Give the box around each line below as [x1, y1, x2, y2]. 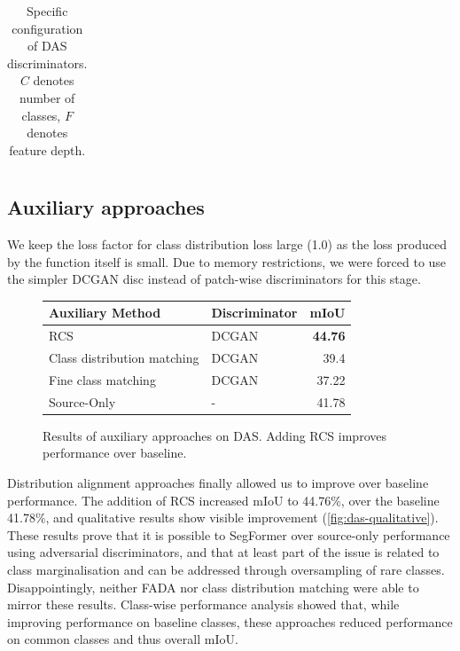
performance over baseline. [43, 443, 187, 462]
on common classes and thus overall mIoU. [7, 630, 238, 648]
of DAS [27, 36, 67, 55]
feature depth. [9, 140, 86, 159]
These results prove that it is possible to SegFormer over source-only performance [7, 525, 450, 544]
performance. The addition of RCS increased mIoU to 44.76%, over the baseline [7, 490, 440, 509]
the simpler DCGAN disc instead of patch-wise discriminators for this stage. [7, 270, 421, 288]
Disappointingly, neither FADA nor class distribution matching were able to [7, 577, 419, 596]
